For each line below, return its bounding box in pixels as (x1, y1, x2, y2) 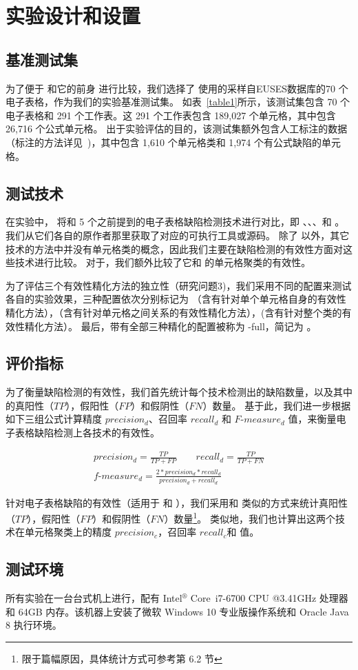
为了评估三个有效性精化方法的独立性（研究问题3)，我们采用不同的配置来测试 (6, 278, 352, 292)
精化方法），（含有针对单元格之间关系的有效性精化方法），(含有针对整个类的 (6, 305, 342, 319)
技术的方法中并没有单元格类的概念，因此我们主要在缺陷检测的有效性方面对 (6, 241, 343, 256)
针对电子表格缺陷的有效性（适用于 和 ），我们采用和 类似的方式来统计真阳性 (6, 495, 348, 509)
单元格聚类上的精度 (24, 525, 112, 539)
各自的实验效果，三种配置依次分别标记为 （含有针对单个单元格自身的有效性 (6, 292, 346, 306)
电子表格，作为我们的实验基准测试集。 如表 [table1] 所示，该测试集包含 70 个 (6, 94, 350, 109)
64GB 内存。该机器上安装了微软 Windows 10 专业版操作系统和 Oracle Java (18, 604, 349, 618)
